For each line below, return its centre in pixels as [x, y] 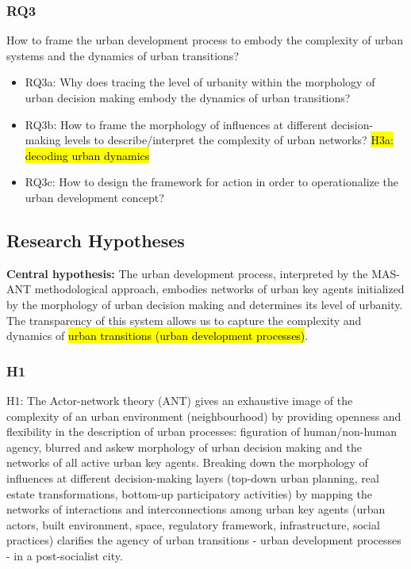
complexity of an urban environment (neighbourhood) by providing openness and [204, 416]
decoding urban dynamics [87, 155]
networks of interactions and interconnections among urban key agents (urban [196, 509]
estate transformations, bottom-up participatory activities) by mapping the [189, 493]
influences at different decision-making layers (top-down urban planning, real [193, 477]
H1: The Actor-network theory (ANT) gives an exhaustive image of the [180, 400]
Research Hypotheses [96, 240]
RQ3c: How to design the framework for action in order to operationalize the [212, 182]
